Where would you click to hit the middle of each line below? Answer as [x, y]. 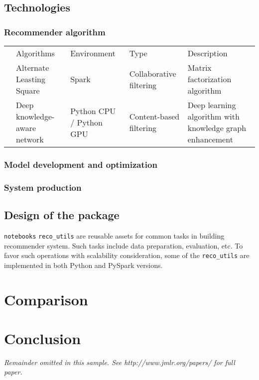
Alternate [33, 67]
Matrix [199, 67]
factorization [209, 79]
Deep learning [212, 105]
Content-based [154, 116]
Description [207, 53]
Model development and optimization [81, 164]
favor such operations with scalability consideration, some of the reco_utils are [127, 255]
